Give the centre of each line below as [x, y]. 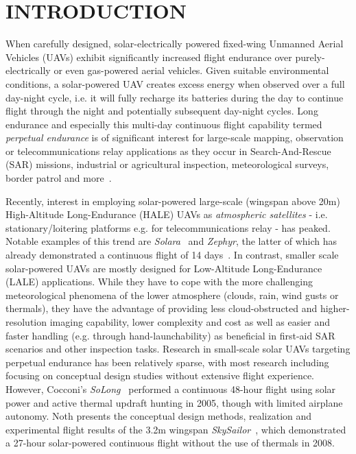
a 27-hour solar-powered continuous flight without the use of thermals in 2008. [170, 443]
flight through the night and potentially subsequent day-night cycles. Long [162, 111]
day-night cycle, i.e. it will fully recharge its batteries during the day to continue [175, 97]
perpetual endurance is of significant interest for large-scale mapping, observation [175, 138]
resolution [26, 322]
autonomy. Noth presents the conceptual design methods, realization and [159, 416]
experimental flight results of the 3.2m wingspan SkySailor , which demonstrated [176, 429]
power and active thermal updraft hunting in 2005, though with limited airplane [174, 402]
